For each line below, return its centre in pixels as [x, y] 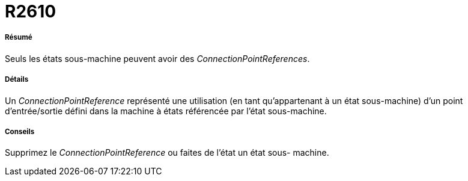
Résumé [19, 38]
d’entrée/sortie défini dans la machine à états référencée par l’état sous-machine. [166, 111]
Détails [17, 80]
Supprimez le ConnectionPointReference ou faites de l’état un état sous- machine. [167, 153]
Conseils [20, 131]
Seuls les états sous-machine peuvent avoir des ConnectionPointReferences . [157, 58]
